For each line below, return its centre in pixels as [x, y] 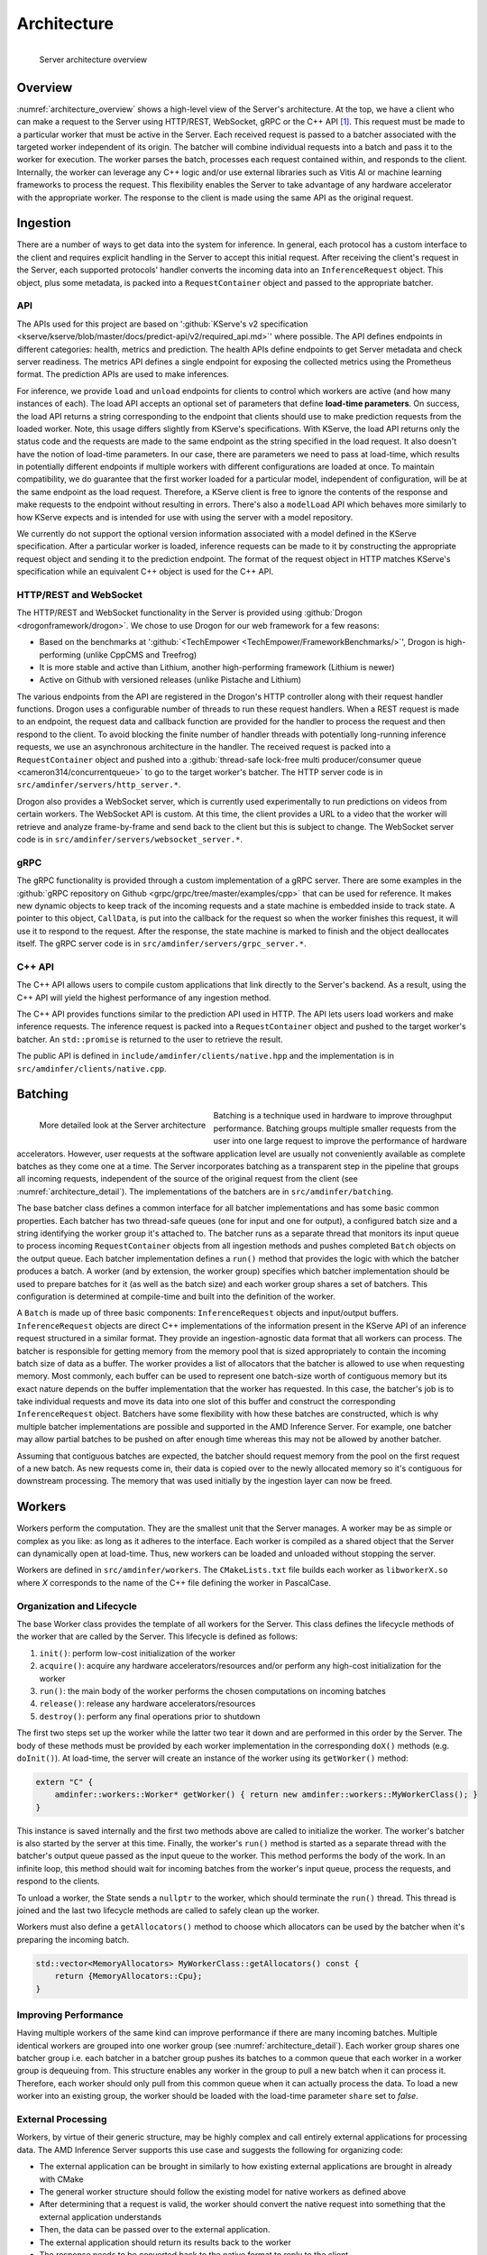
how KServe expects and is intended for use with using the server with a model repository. [185, 517]
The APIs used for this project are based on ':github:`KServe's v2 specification [162, 324]
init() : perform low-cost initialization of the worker [138, 1653]
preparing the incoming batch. [73, 1939]
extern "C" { [64, 1782]
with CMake [61, 2179]
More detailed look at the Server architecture [123, 1125]
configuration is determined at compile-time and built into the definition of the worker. [176, 1296]
